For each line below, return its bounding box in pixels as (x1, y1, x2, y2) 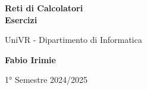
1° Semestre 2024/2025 (5, 73, 88, 86)
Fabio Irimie (5, 53, 56, 66)
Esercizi (5, 13, 37, 26)
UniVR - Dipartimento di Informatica (5, 33, 142, 46)
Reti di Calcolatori (5, 2, 83, 14)
